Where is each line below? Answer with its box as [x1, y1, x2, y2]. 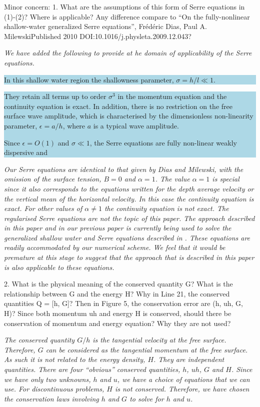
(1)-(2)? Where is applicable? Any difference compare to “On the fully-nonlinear [4, 11, 250, 21]
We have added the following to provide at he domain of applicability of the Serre [4, 47, 252, 58]
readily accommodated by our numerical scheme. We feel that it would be [4, 242, 225, 252]
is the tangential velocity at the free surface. [92, 334, 226, 345]
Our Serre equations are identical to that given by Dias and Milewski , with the [4, 163, 243, 174]
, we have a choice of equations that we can [117, 373, 250, 384]
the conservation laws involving [4, 393, 99, 403]
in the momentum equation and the [117, 91, 227, 101]
